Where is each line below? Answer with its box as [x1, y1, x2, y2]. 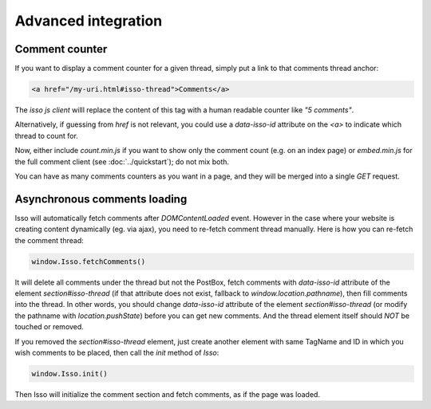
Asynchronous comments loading [14, 192, 188, 206]
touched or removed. [14, 322, 84, 332]
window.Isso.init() [31, 369, 108, 378]
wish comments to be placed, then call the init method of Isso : [14, 348, 219, 357]
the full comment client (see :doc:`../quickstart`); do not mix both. [14, 156, 230, 167]
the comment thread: [14, 235, 84, 245]
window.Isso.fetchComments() [31, 257, 146, 266]
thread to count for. [14, 131, 79, 140]
